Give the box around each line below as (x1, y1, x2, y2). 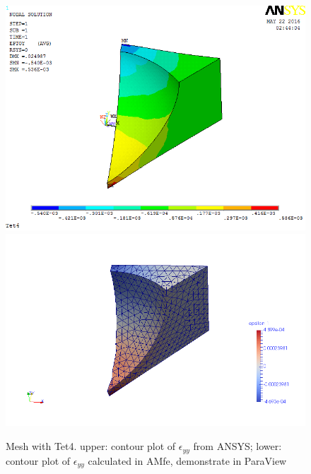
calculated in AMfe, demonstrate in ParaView (88, 453, 287, 468)
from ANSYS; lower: (193, 439, 282, 454)
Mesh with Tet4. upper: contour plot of (6, 439, 176, 454)
